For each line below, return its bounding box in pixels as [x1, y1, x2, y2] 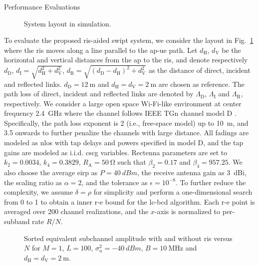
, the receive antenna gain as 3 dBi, [137, 167, 247, 178]
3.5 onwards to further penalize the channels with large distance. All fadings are [4, 127, 249, 138]
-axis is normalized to [154, 206, 221, 217]
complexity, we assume [4, 187, 73, 197]
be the [222, 44, 241, 55]
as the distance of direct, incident [148, 65, 251, 75]
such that [117, 157, 146, 167]
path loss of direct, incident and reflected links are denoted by [4, 88, 194, 99]
